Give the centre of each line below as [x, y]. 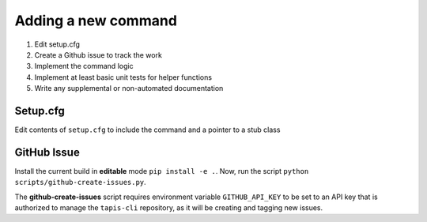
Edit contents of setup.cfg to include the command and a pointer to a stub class [147, 130]
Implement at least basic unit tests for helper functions [123, 77]
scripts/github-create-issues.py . [80, 182]
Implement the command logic [84, 66]
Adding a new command [96, 21]
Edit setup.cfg [57, 44]
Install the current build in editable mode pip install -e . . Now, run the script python [162, 171]
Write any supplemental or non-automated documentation [129, 88]
